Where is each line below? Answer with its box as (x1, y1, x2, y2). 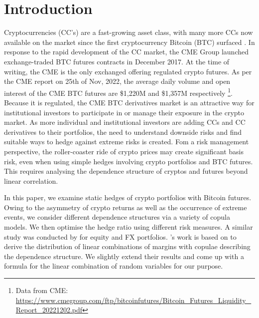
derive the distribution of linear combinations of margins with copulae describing (4, 241, 251, 252)
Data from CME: (15, 285, 68, 296)
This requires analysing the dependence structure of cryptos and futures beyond (4, 166, 248, 176)
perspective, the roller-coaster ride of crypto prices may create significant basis (4, 146, 244, 156)
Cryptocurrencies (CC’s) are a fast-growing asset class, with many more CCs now (4, 27, 253, 37)
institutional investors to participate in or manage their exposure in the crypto (4, 107, 245, 117)
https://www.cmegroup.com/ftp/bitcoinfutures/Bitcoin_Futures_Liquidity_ (15, 295, 252, 305)
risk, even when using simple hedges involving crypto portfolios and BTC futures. (4, 156, 253, 166)
